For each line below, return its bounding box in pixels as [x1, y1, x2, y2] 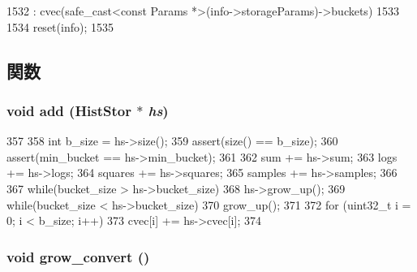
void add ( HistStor [6, 100, 131, 120]
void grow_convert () [6, 246, 150, 266]
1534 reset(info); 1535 [6, 18, 114, 35]
